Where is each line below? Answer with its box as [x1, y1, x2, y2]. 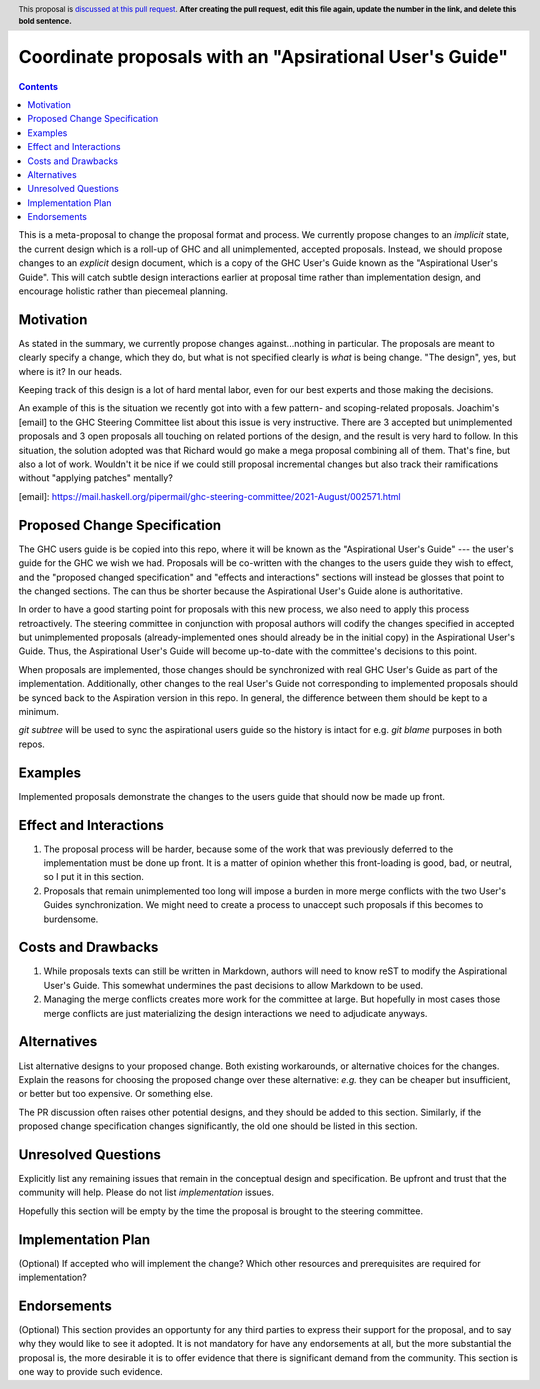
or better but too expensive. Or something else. [18, 1088, 214, 1100]
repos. [18, 738, 45, 750]
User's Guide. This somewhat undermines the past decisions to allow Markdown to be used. [43, 979, 424, 991]
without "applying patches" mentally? [18, 472, 174, 484]
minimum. [18, 706, 60, 718]
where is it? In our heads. [18, 365, 123, 377]
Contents [18, 80, 59, 92]
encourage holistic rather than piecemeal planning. [18, 285, 229, 297]
